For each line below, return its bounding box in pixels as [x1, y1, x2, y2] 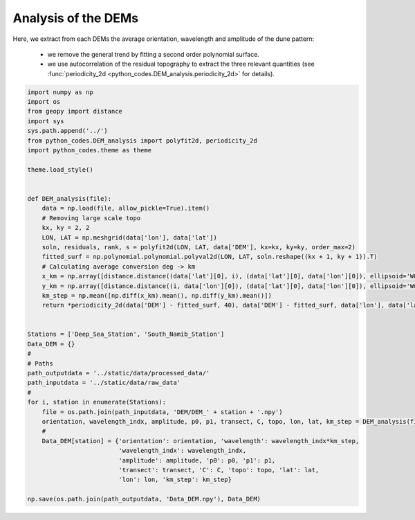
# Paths [27, 359, 53, 367]
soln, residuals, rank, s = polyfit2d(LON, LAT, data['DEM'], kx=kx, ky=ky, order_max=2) [41, 243, 356, 251]
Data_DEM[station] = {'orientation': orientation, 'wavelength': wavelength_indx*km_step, [41, 437, 360, 445]
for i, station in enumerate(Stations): [27, 398, 166, 406]
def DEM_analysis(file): [27, 195, 112, 202]
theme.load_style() [27, 165, 93, 173]
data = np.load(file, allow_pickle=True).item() [41, 204, 210, 213]
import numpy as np [27, 88, 93, 96]
